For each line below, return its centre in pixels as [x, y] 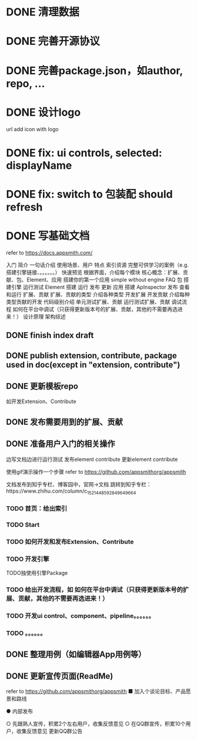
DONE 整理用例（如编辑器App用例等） [76, 654]
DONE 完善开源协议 [53, 41]
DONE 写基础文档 [48, 236]
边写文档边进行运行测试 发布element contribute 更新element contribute [92, 459]
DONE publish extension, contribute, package [92, 356]
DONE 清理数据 [43, 12]
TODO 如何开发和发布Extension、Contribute [70, 542]
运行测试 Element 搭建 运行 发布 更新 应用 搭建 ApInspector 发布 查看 [106, 287]
